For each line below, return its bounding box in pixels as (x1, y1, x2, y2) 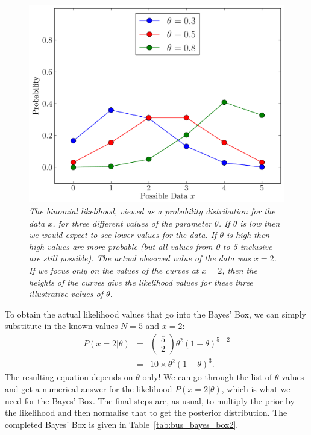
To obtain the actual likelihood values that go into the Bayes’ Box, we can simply (5, 307, 306, 320)
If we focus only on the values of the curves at (29, 263, 199, 276)
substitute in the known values (5, 319, 118, 332)
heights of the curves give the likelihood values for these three (29, 275, 253, 288)
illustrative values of (29, 287, 103, 300)
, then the (222, 263, 257, 276)
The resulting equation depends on (5, 371, 133, 383)
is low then (240, 216, 280, 229)
